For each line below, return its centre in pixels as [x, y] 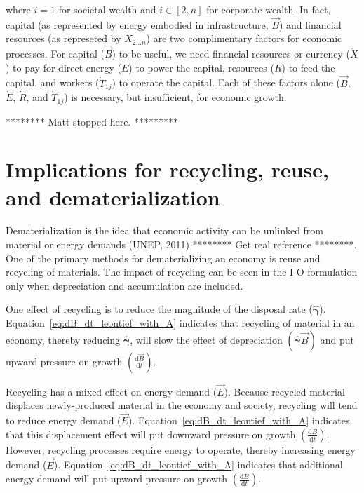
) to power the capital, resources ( [201, 67]
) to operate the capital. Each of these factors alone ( [226, 82]
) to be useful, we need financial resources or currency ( [231, 54]
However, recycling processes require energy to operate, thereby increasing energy [181, 449]
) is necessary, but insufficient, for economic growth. [175, 97]
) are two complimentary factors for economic [244, 38]
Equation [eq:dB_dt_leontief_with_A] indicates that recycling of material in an [180, 323]
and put [337, 339]
